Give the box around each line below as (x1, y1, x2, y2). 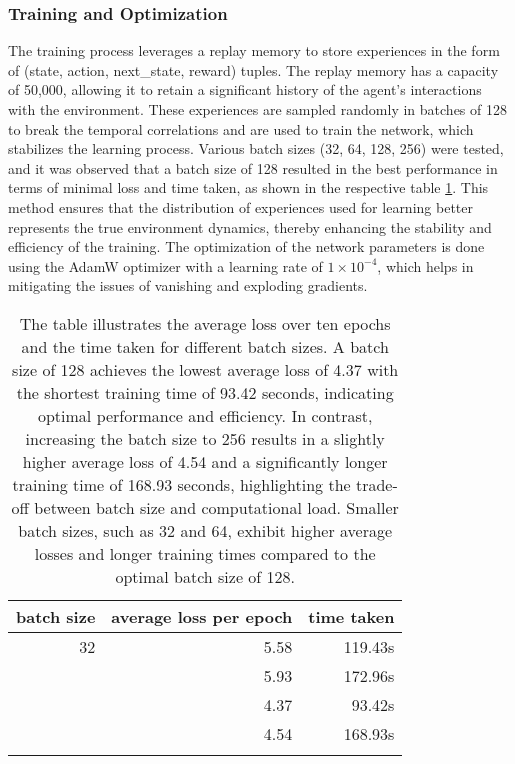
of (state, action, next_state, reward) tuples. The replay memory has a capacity (8, 59, 499, 80)
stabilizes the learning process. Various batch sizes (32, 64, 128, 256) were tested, (8, 138, 504, 159)
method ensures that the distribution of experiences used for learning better (8, 196, 473, 217)
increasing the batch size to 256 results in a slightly (25, 426, 385, 450)
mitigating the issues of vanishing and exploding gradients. (8, 275, 368, 296)
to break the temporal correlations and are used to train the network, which (8, 118, 474, 139)
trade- (355, 472, 398, 496)
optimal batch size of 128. (115, 564, 296, 588)
